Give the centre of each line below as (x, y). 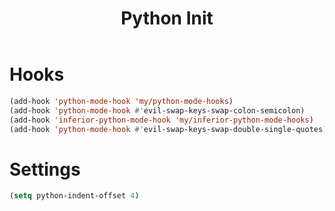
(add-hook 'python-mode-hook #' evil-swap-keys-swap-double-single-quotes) (168, 129)
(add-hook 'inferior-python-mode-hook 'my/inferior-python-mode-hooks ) (161, 120)
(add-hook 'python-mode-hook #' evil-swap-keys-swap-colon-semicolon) (157, 110)
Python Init (167, 18)
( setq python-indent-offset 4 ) (74, 196)
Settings (45, 169)
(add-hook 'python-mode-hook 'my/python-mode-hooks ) (121, 101)
